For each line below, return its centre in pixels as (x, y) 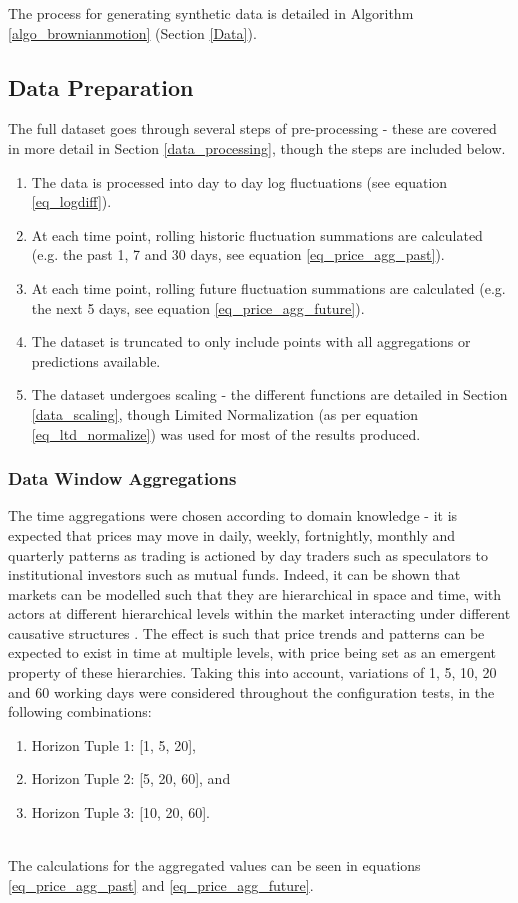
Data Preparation (101, 86)
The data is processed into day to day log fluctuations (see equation (239, 181)
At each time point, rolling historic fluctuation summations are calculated (257, 234)
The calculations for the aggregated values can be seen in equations (214, 865)
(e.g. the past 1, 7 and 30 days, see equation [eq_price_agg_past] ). (238, 254)
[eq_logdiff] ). (71, 201)
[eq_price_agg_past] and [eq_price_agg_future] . (161, 884)
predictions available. (96, 360)
